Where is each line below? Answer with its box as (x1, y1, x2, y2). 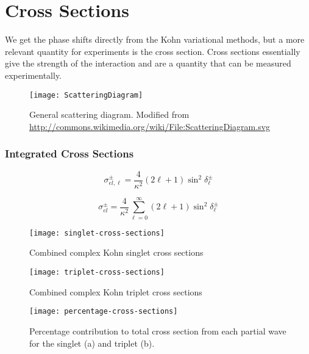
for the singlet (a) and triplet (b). (29, 336, 155, 349)
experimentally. (5, 68, 62, 81)
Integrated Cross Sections (5, 146, 134, 161)
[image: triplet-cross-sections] (29, 268, 165, 276)
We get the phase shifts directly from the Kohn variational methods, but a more (5, 33, 305, 46)
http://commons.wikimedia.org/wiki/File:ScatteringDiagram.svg (29, 120, 271, 132)
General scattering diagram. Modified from (29, 108, 190, 121)
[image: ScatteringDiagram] (29, 90, 143, 99)
